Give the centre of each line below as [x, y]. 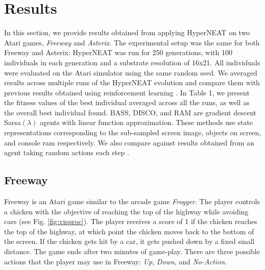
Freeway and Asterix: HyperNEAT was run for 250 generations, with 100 [118, 52]
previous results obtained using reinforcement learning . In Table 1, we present [127, 92]
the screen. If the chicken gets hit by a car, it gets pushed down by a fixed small [129, 241]
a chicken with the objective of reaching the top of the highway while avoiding [126, 211]
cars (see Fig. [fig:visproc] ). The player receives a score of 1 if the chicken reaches [131, 221]
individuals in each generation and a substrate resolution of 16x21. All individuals [132, 62]
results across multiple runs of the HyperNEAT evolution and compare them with [132, 82]
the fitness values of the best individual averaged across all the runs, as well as [127, 102]
